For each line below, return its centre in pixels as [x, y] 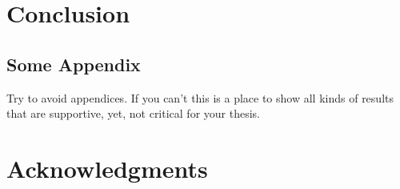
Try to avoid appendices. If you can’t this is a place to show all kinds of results [200, 97]
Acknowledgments [107, 168]
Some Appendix [74, 64]
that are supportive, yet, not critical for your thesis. [134, 113]
